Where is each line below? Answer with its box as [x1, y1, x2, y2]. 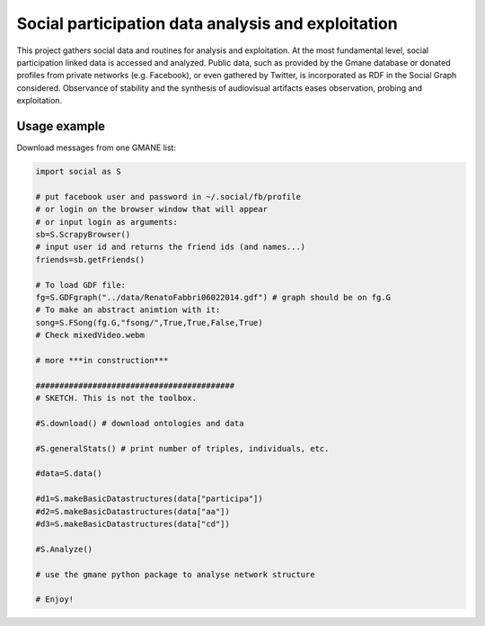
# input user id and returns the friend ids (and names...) [35, 242, 306, 252]
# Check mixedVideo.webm [35, 330, 145, 341]
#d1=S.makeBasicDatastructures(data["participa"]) [35, 494, 264, 504]
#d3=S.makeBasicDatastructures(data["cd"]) [35, 518, 231, 529]
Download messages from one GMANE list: [16, 142, 177, 153]
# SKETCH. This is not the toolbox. [35, 393, 198, 404]
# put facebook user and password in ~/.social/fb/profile [35, 192, 301, 201]
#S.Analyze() [35, 544, 93, 554]
